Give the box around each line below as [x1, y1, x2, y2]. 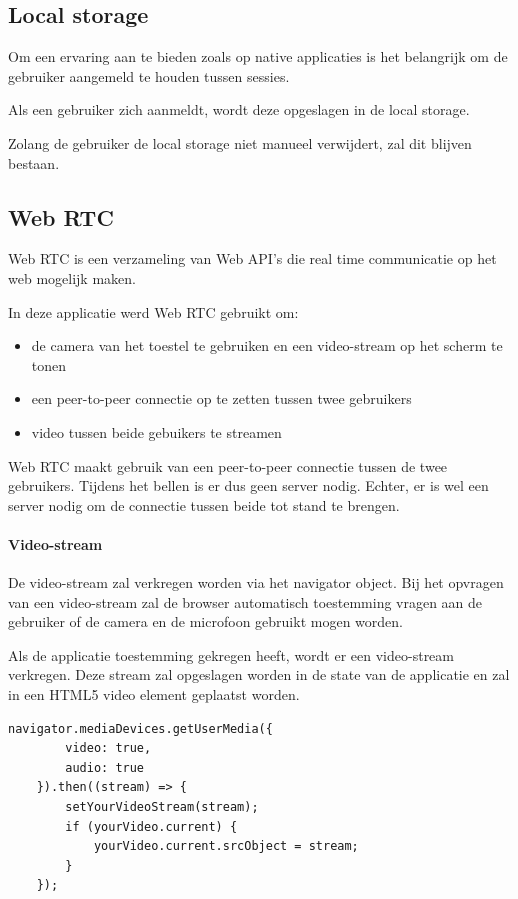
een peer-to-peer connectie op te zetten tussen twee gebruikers [31, 388, 412, 409]
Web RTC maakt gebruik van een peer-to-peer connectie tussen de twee [8, 455, 448, 476]
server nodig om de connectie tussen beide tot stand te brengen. [8, 494, 400, 515]
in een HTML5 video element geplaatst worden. [8, 684, 300, 705]
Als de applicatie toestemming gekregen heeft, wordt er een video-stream [8, 644, 454, 665]
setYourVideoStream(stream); [65, 800, 259, 815]
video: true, [65, 741, 152, 756]
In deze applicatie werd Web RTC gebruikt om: [8, 301, 299, 322]
